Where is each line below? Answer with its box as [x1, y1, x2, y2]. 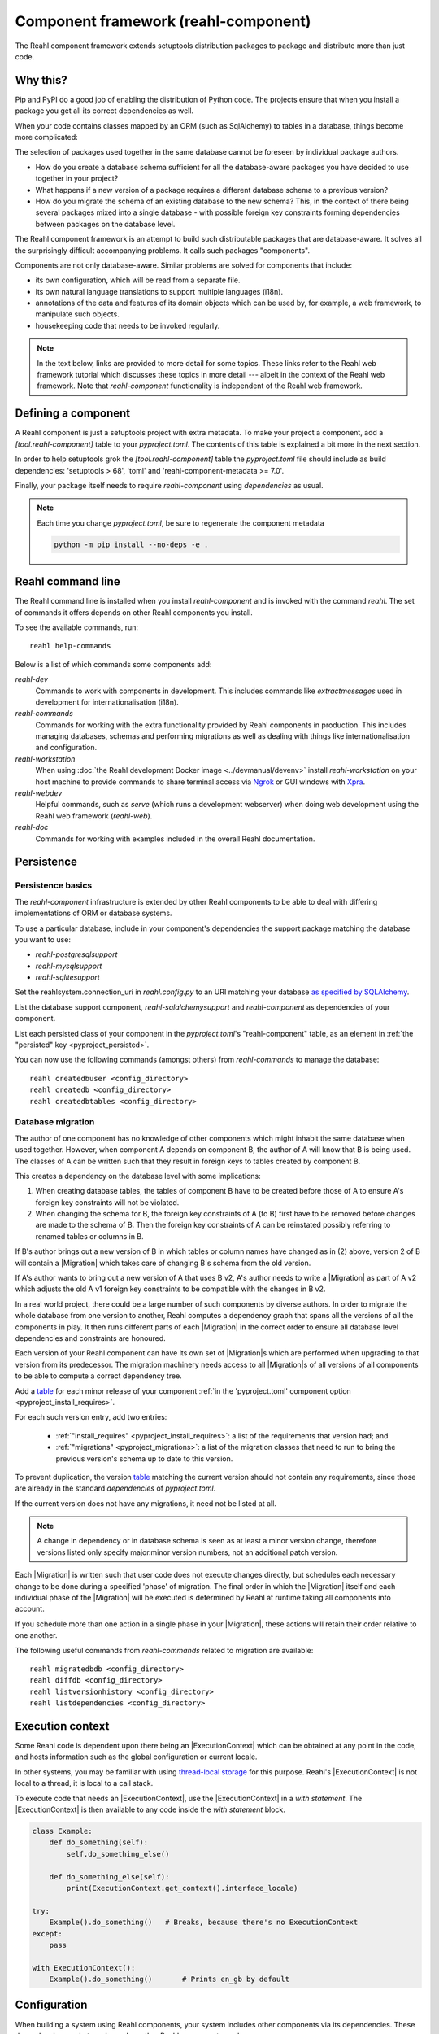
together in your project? [35, 173, 119, 183]
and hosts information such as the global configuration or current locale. [15, 1752, 258, 1761]
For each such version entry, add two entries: [15, 1412, 167, 1422]
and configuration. [35, 743, 98, 753]
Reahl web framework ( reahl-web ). [35, 810, 153, 821]
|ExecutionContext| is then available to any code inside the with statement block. [15, 1805, 286, 1814]
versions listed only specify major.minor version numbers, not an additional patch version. [37, 1547, 338, 1557]
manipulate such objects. [35, 309, 120, 319]
